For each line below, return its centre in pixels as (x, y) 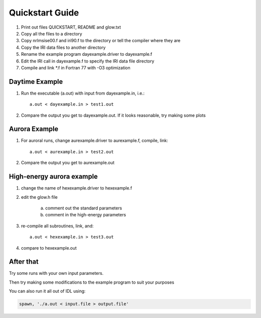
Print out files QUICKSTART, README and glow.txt (71, 27)
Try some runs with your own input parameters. (56, 273)
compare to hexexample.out (49, 248)
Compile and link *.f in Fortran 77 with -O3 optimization (76, 67)
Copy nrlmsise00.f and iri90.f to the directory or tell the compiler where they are (101, 41)
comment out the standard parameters (84, 208)
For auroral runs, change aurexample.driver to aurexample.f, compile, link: (94, 141)
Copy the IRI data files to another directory (63, 47)
